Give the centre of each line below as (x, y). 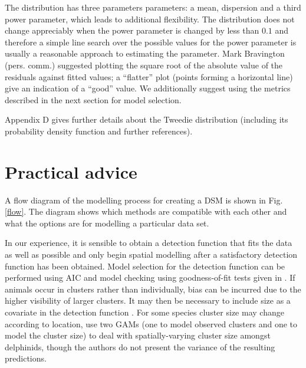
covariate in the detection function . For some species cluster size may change (144, 312)
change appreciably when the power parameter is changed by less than (132, 30)
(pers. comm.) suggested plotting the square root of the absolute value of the (144, 65)
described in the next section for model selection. (93, 99)
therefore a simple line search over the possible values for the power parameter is (151, 42)
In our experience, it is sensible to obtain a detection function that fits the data (149, 243)
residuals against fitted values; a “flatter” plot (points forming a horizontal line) (149, 76)
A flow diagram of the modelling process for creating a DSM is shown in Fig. (144, 200)
